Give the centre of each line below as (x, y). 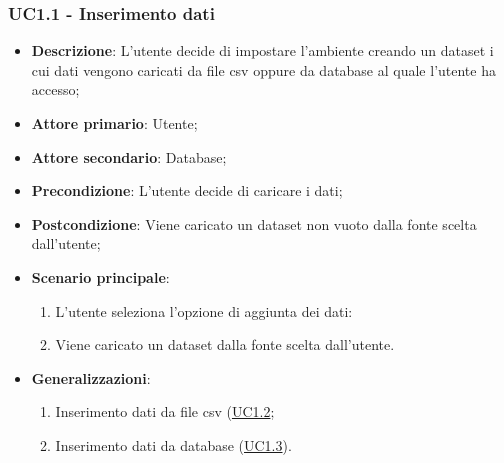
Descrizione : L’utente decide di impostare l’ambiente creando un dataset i (262, 50)
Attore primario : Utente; (114, 123)
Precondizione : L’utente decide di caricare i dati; (187, 190)
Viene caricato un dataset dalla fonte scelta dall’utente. (225, 344)
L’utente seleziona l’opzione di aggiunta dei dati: (204, 310)
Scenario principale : (100, 276)
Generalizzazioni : (91, 377)
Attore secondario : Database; (129, 156)
